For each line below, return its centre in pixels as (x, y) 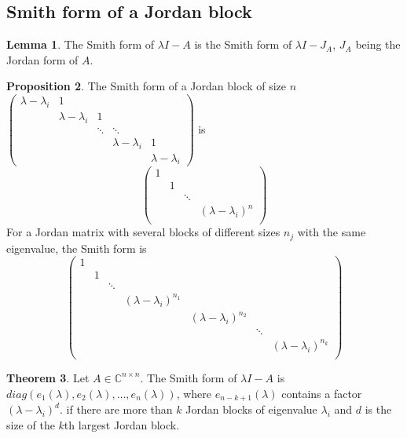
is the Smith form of (243, 44)
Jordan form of (42, 59)
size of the (31, 424)
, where (194, 393)
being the (378, 44)
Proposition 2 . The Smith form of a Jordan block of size (146, 86)
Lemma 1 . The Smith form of (81, 44)
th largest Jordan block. (122, 424)
